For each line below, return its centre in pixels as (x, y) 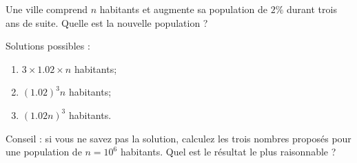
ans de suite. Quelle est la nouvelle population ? (107, 22)
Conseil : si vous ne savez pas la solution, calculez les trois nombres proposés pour (178, 138)
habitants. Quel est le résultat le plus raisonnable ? (228, 152)
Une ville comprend (47, 9)
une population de (44, 152)
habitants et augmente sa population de (184, 9)
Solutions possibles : (48, 46)
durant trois (312, 9)
